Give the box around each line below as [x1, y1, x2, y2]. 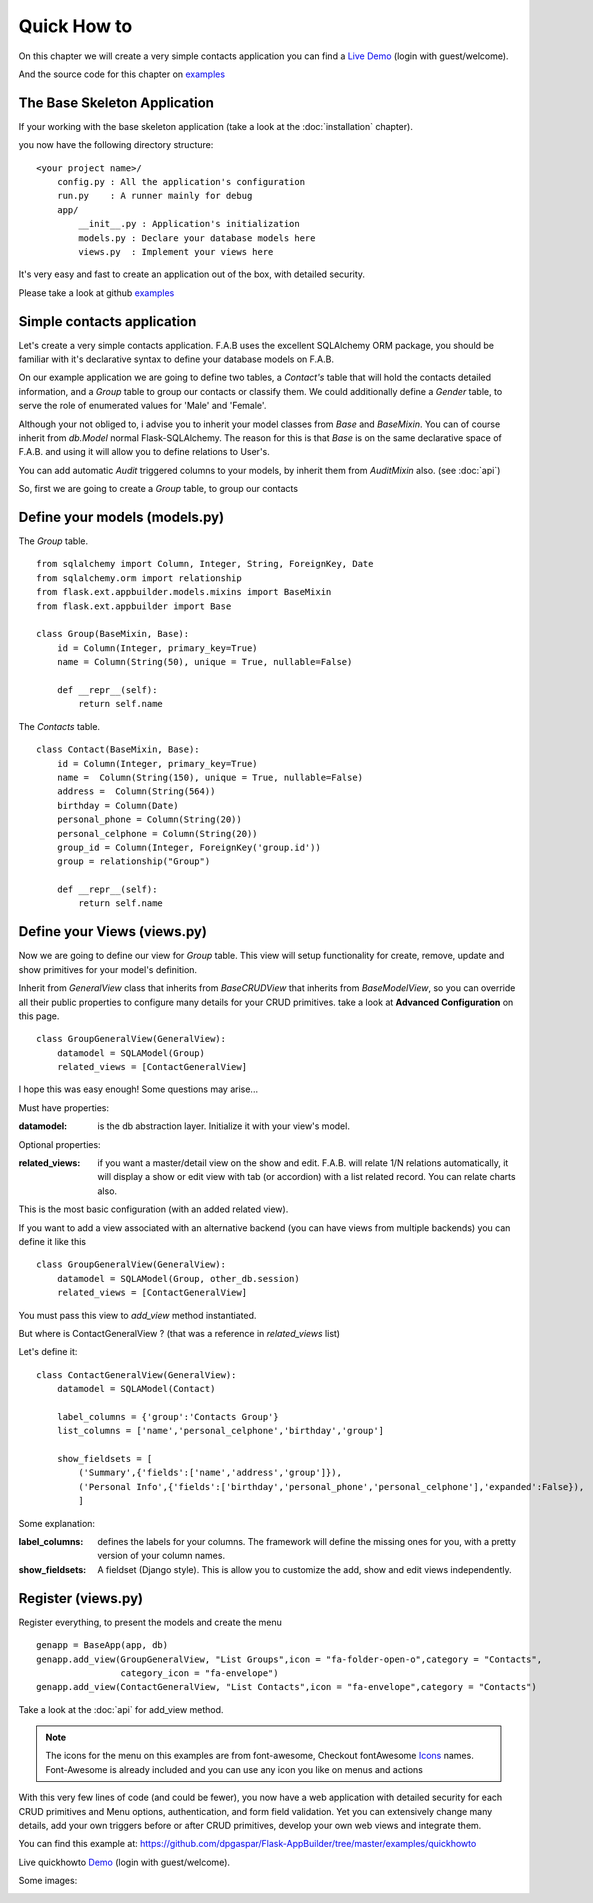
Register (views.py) [18, 1590, 144, 1607]
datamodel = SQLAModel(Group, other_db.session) [56, 1273, 300, 1284]
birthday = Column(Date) [56, 800, 179, 811]
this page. [18, 1010, 60, 1022]
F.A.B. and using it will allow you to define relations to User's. [18, 446, 270, 458]
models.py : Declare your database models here [78, 232, 316, 244]
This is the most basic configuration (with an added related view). [18, 1203, 289, 1215]
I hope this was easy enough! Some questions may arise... [18, 1083, 259, 1095]
